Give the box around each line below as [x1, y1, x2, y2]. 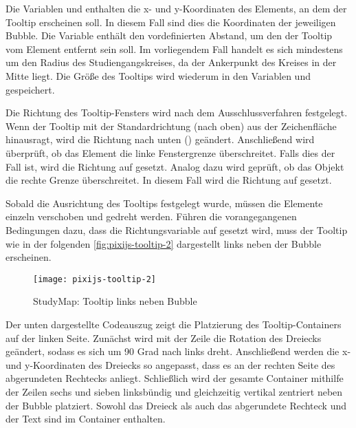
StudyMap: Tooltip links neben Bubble [33, 294, 197, 308]
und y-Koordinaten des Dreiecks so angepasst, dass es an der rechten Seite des [5, 357, 335, 372]
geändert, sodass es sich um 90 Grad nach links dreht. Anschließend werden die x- [5, 344, 351, 359]
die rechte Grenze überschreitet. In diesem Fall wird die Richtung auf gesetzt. [5, 173, 332, 187]
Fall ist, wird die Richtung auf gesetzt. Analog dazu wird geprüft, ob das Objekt [5, 159, 344, 173]
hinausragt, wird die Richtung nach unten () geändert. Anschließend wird [5, 132, 315, 147]
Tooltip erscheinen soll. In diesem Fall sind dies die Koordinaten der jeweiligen [5, 14, 336, 29]
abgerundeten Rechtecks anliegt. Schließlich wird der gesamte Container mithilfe [5, 371, 344, 385]
